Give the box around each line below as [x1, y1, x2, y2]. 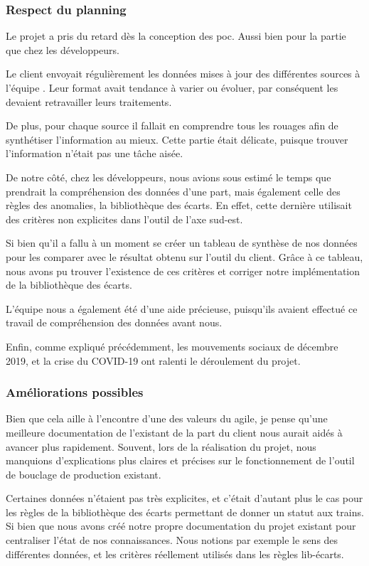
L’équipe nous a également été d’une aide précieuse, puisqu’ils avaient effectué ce [6, 301, 358, 316]
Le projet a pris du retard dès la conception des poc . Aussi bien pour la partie [6, 28, 346, 43]
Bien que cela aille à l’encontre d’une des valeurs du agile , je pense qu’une [6, 411, 328, 426]
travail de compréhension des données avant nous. [6, 315, 223, 330]
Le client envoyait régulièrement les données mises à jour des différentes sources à [6, 66, 360, 81]
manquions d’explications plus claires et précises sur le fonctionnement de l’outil [6, 453, 355, 468]
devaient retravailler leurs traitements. [6, 94, 172, 109]
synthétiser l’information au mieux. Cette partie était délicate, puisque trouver [6, 132, 348, 146]
